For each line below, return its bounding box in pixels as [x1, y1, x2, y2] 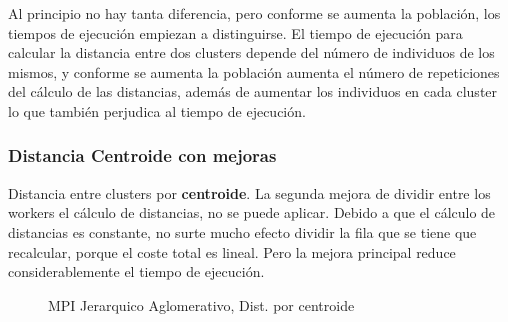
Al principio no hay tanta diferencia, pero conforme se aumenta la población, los [8, 3, 501, 23]
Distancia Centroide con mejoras [8, 143, 277, 168]
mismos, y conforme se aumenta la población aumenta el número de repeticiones [8, 61, 500, 82]
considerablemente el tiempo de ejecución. [8, 261, 265, 282]
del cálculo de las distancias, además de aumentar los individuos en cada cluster [8, 81, 498, 102]
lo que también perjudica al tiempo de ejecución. [8, 100, 306, 121]
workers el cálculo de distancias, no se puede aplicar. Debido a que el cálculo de [8, 202, 496, 223]
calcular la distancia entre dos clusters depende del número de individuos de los [8, 42, 495, 63]
